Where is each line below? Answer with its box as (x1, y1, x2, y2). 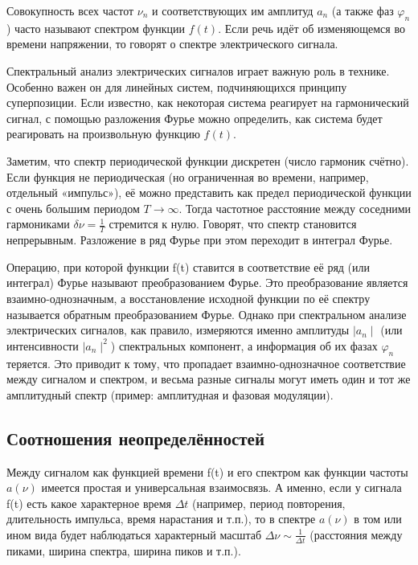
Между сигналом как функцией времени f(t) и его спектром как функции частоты (6, 463, 408, 480)
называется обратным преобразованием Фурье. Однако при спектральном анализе (6, 305, 407, 322)
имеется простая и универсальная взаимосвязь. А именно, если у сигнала (41, 479, 402, 496)
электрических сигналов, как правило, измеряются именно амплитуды (6, 321, 350, 338)
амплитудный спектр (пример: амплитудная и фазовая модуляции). (6, 386, 334, 403)
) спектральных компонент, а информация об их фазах (110, 337, 378, 354)
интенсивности (6, 337, 79, 354)
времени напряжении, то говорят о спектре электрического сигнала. (6, 35, 338, 52)
